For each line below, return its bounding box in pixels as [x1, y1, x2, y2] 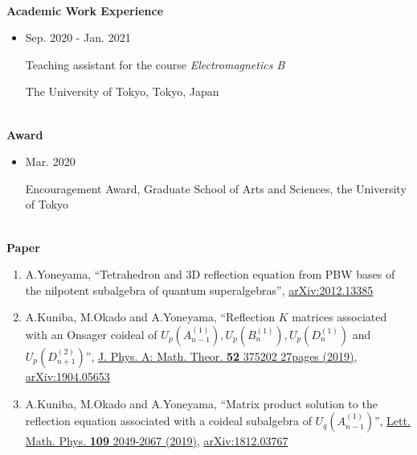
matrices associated [292, 308, 387, 325]
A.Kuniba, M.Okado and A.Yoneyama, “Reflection [25, 308, 275, 325]
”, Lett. [374, 412, 411, 429]
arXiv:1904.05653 [25, 367, 110, 384]
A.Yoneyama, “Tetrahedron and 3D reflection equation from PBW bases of [25, 266, 395, 283]
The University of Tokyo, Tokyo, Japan [25, 83, 219, 100]
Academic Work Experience [6, 2, 164, 19]
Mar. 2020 [25, 153, 76, 170]
